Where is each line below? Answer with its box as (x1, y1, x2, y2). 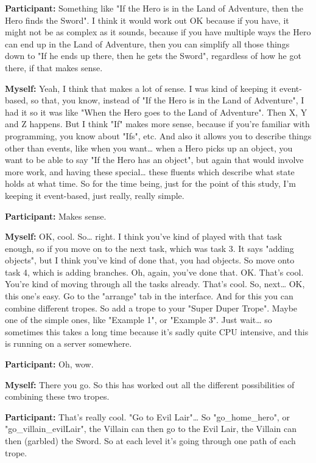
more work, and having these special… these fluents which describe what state (5, 165, 295, 178)
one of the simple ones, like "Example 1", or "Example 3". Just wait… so (5, 313, 272, 326)
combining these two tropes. (5, 390, 110, 403)
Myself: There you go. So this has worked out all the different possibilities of (5, 378, 295, 391)
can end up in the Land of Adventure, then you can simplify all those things (5, 37, 290, 50)
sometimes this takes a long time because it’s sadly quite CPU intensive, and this (5, 325, 309, 338)
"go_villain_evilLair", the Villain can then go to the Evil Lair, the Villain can (5, 422, 297, 435)
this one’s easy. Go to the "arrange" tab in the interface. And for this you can (5, 290, 293, 302)
